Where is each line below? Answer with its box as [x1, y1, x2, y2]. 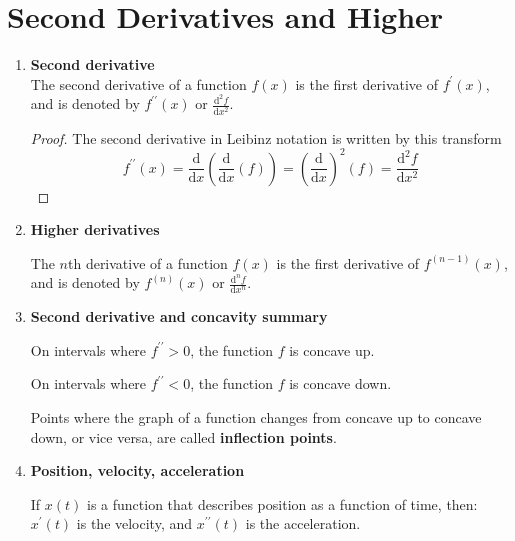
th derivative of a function [67, 252, 228, 273]
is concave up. [289, 339, 375, 360]
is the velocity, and [76, 513, 193, 534]
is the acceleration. [245, 513, 361, 534]
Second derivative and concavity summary [30, 306, 328, 327]
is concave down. [289, 373, 392, 394]
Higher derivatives [30, 219, 160, 240]
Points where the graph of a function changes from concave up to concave [30, 407, 482, 428]
